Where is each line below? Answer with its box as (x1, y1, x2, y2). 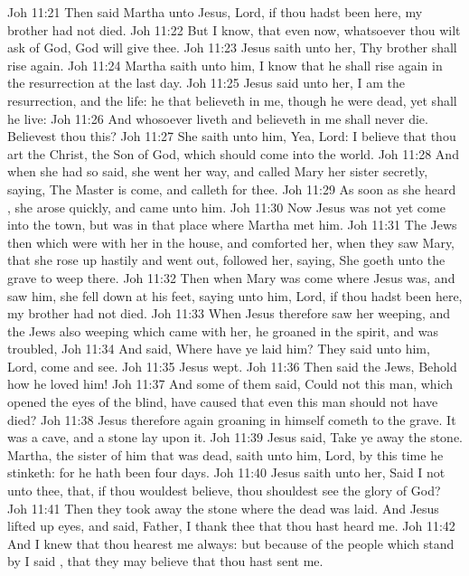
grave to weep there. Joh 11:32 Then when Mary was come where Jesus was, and (7, 268, 455, 287)
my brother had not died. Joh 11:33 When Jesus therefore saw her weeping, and (7, 304, 451, 323)
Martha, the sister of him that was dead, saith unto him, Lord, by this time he (7, 445, 444, 464)
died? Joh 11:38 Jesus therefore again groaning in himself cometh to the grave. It (7, 410, 456, 429)
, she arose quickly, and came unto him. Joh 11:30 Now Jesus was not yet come (7, 197, 446, 216)
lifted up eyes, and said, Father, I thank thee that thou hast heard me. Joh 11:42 (7, 516, 455, 535)
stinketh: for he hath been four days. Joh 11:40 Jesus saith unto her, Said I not (7, 463, 446, 482)
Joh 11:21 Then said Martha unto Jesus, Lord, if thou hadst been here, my (7, 3, 423, 21)
